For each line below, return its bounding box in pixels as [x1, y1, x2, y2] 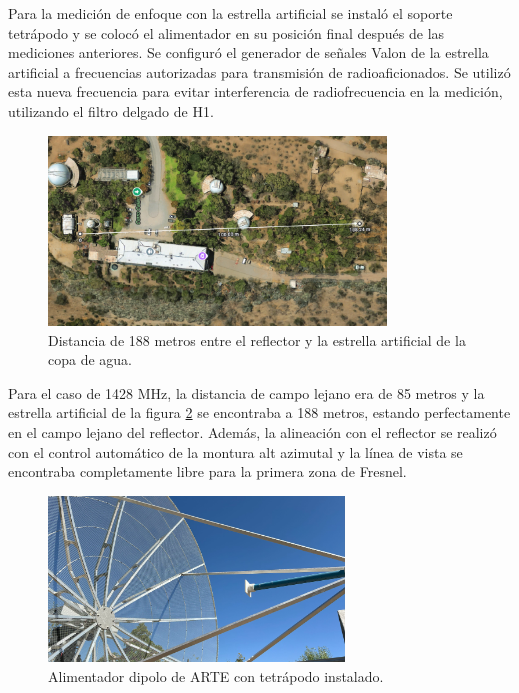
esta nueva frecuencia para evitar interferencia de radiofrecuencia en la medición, [8, 81, 503, 102]
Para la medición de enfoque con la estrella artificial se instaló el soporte [8, 3, 453, 23]
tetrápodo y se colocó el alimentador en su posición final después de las [8, 22, 445, 43]
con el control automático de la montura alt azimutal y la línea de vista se [8, 441, 463, 462]
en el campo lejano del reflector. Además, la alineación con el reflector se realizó [8, 421, 497, 442]
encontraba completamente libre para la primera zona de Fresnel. [8, 461, 407, 482]
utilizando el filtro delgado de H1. [8, 100, 214, 121]
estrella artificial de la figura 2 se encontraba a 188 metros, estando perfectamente [8, 402, 511, 423]
